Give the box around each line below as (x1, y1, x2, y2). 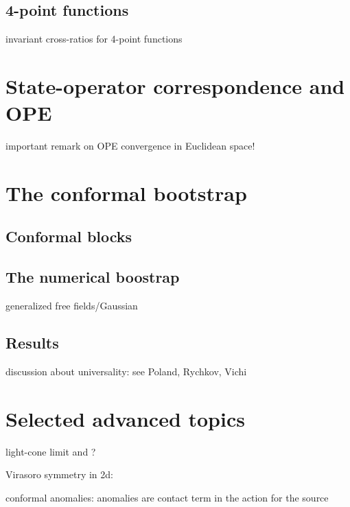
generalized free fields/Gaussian (5, 298, 138, 313)
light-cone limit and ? (5, 444, 96, 458)
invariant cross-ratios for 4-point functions (5, 32, 183, 46)
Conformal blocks (5, 226, 132, 247)
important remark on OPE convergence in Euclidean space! (5, 139, 255, 153)
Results (5, 332, 59, 353)
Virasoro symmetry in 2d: (5, 467, 113, 482)
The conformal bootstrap (5, 178, 247, 207)
